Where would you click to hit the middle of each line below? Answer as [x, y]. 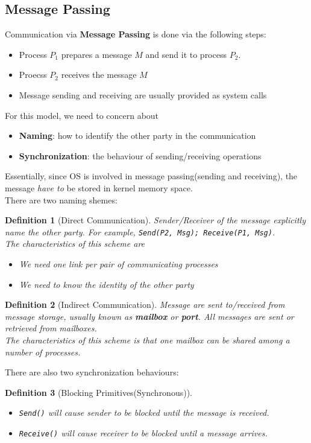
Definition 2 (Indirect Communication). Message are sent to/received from [145, 304]
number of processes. [43, 352]
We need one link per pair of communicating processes [118, 263]
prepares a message [96, 54]
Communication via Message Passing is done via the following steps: [136, 34]
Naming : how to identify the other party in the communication [137, 135]
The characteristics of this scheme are [75, 244]
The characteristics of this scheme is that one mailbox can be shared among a [147, 339]
